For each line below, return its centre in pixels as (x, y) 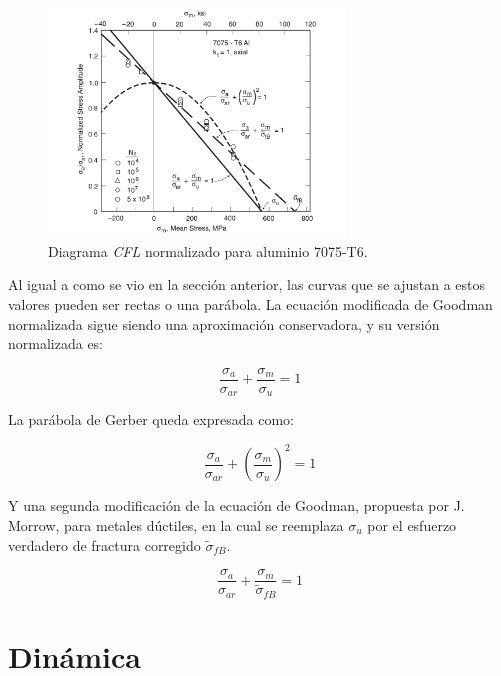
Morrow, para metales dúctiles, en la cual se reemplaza (176, 525)
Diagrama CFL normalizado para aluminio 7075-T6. (208, 250)
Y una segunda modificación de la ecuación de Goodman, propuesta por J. (236, 505)
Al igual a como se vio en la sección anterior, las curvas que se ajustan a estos (247, 284)
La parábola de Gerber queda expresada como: (151, 419)
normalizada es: (56, 343)
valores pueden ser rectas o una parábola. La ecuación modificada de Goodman (250, 304)
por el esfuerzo (412, 525)
